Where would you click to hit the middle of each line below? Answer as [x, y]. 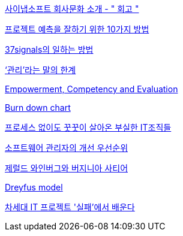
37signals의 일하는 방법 [49, 49]
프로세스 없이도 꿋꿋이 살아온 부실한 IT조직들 [88, 127]
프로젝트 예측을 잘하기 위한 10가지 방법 [77, 29]
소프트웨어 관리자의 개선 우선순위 [67, 148]
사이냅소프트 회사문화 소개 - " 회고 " [72, 9]
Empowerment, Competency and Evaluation [91, 89]
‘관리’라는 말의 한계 [40, 70]
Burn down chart [38, 108]
